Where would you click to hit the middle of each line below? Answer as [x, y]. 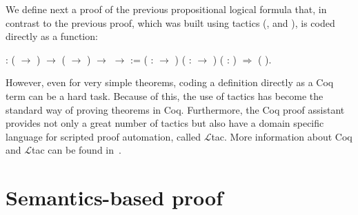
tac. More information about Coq [282, 136]
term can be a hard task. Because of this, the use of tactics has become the [165, 95]
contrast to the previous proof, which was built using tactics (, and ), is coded [170, 22]
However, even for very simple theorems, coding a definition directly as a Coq [170, 82]
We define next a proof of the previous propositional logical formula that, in [166, 9]
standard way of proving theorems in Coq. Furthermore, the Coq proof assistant [175, 109]
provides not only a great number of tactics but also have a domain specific [165, 123]
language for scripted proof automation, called [103, 136]
